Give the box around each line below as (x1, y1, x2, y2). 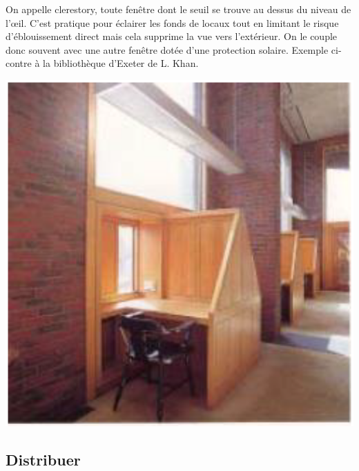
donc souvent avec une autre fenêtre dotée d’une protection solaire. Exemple (6, 42, 329, 57)
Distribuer (6, 448, 81, 470)
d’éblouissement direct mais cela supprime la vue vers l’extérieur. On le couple (6, 29, 338, 43)
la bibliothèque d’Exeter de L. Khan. (43, 56, 199, 70)
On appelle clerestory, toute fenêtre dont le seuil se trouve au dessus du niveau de (6, 2, 351, 16)
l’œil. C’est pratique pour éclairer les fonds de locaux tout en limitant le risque (6, 15, 339, 30)
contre (6, 56, 32, 70)
